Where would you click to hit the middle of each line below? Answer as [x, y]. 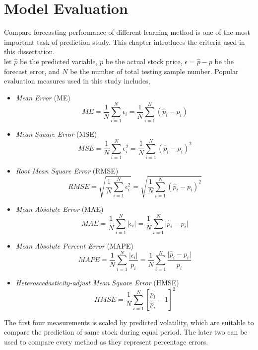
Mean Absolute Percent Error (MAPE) [74, 245]
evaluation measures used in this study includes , [77, 81]
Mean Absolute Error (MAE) [60, 209]
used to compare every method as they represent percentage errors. [106, 341]
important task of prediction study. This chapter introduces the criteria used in [125, 42]
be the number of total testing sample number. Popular [154, 71]
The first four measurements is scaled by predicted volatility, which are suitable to [129, 322]
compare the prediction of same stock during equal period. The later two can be [126, 332]
